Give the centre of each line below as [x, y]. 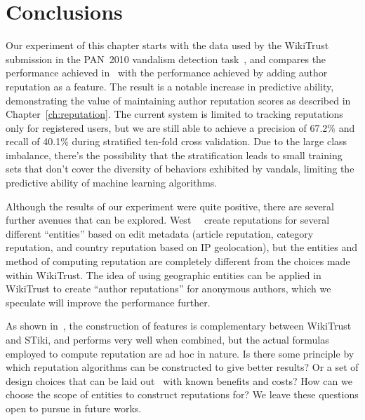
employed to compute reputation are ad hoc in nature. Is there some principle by [180, 353]
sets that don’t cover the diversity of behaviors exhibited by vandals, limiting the [180, 169]
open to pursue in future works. [74, 408]
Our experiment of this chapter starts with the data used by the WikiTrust [167, 45]
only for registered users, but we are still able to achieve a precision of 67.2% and [180, 127]
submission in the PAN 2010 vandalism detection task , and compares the [166, 59]
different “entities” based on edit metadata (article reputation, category [160, 233]
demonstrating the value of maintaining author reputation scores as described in [178, 100]
